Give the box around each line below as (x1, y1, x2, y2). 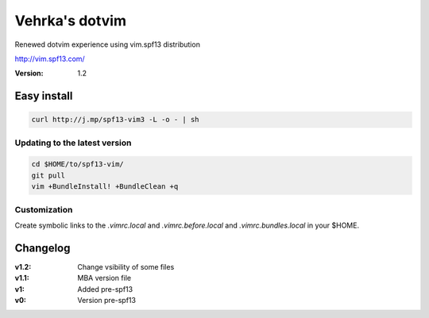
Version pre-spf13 (77, 296, 137, 305)
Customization (14, 204, 73, 215)
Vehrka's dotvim (14, 12, 127, 29)
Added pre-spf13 (77, 284, 133, 293)
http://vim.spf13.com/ (14, 54, 85, 63)
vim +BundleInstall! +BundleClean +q (31, 182, 179, 191)
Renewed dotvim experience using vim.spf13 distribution (14, 40, 200, 49)
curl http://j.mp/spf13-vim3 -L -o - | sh (31, 115, 199, 125)
